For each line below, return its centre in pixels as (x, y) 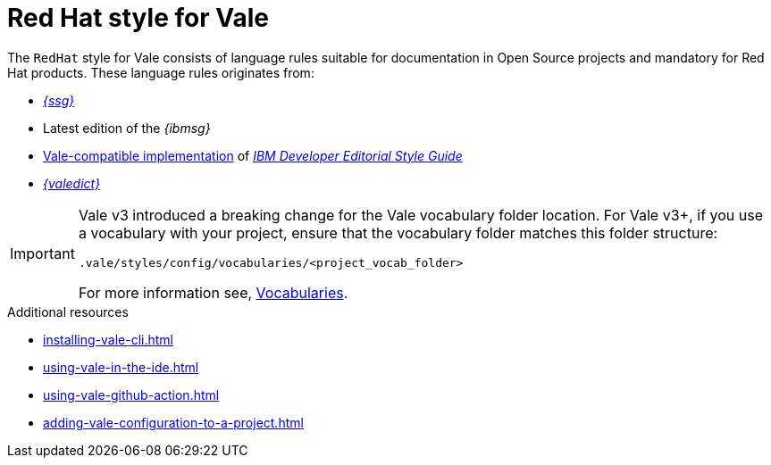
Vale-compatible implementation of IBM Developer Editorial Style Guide (253, 155)
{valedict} (72, 183)
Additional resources (68, 311)
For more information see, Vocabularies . (213, 292)
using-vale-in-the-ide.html (121, 367)
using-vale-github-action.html (131, 394)
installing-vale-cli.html (109, 339)
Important (42, 254)
